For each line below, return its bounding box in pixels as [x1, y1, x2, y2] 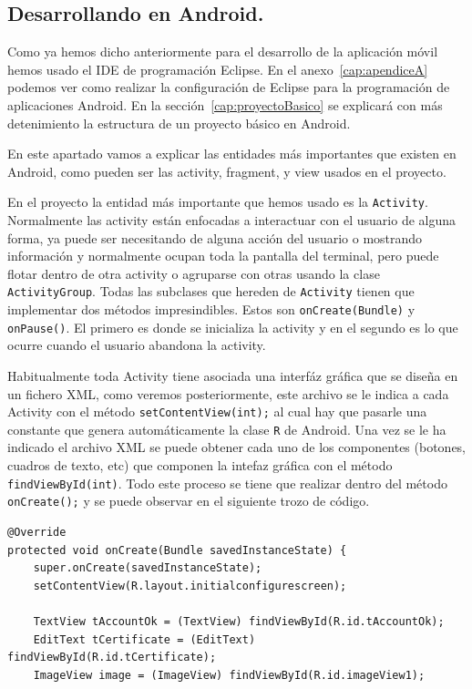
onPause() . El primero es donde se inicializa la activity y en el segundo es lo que [7, 317, 458, 336]
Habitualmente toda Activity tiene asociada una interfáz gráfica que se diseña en [7, 365, 458, 385]
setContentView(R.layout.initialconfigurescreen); [33, 579, 347, 592]
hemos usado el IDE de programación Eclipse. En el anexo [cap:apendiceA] [7, 59, 428, 78]
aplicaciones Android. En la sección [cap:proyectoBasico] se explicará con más [7, 95, 443, 114]
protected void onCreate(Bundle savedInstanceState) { [7, 543, 347, 557]
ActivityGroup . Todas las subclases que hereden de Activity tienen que [7, 282, 415, 301]
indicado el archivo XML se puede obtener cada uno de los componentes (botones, [7, 437, 467, 457]
